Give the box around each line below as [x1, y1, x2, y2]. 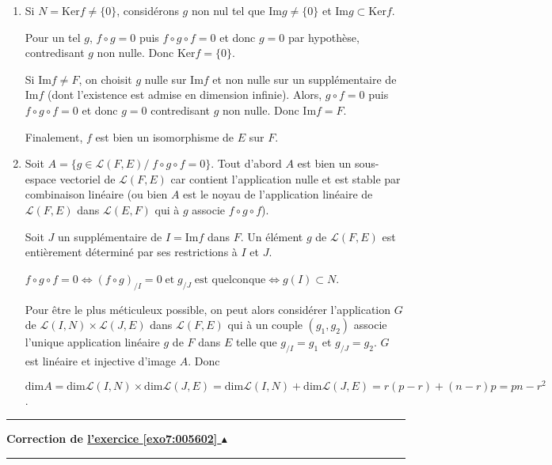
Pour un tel [25, 28, 81, 45]
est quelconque [194, 274, 266, 285]
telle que [235, 334, 277, 350]
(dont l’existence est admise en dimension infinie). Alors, [48, 86, 322, 103]
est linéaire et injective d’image [25, 352, 177, 369]
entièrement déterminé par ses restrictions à [25, 244, 238, 260]
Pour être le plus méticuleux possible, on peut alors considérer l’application [25, 301, 391, 317]
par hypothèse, [287, 28, 360, 45]
